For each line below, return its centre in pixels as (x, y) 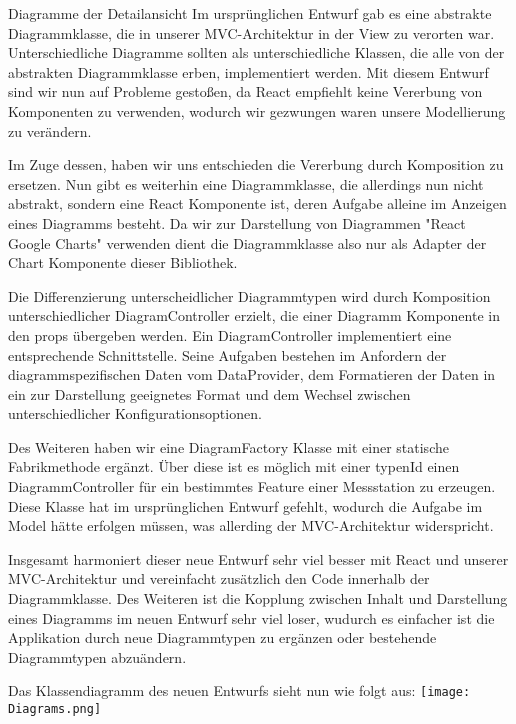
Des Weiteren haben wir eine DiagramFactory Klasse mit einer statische (228, 446)
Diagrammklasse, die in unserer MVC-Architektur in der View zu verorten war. (251, 32)
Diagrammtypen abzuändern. (97, 656)
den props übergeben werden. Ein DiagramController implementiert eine (230, 334)
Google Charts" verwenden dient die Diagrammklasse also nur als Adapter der (247, 242)
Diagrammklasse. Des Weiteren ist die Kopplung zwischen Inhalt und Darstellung (258, 598)
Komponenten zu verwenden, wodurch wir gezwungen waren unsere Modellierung (257, 110)
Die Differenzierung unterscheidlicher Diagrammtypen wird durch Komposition (249, 295)
